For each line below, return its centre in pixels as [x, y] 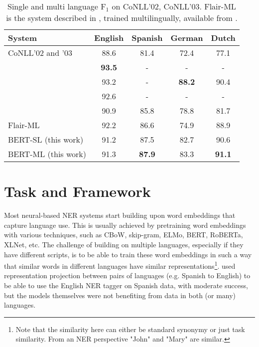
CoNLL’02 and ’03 [40, 53]
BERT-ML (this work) [47, 154]
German [187, 38]
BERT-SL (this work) [46, 139]
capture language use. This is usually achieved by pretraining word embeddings [125, 225]
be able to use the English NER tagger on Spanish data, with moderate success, [126, 285]
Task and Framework [77, 191]
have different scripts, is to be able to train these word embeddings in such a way [128, 254]
